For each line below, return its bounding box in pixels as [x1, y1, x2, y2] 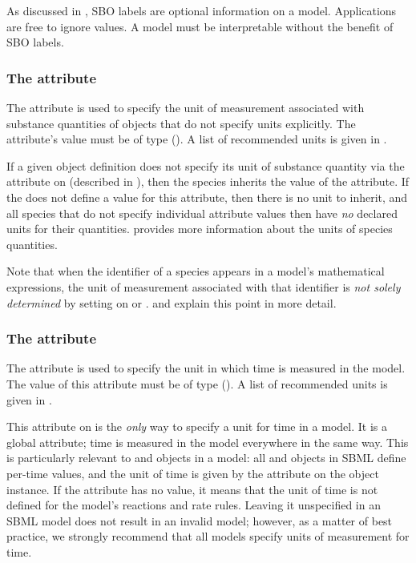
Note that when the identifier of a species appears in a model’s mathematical [6, 263, 385, 279]
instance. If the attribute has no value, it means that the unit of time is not [6, 481, 378, 497]
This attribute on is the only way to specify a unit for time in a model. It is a [6, 418, 387, 435]
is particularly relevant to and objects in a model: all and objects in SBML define [6, 449, 406, 466]
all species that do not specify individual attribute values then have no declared [6, 204, 398, 221]
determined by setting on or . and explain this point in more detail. [6, 294, 337, 311]
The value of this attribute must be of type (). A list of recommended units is [6, 375, 388, 392]
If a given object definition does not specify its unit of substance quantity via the [6, 157, 405, 174]
